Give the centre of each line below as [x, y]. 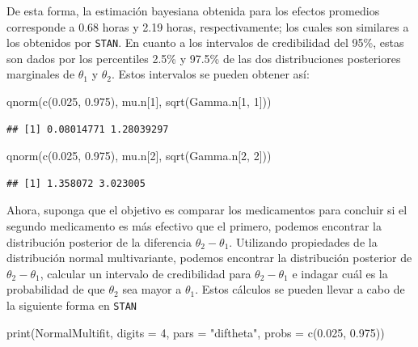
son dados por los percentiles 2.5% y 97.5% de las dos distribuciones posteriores [204, 58]
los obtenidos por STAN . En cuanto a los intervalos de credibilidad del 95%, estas [205, 42]
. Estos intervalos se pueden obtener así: [211, 74]
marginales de [41, 74]
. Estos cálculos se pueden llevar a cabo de [300, 289]
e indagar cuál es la [340, 273]
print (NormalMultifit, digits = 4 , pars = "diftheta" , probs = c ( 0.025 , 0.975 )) [196, 332]
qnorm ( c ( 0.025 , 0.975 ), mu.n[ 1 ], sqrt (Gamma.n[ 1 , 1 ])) [139, 102]
